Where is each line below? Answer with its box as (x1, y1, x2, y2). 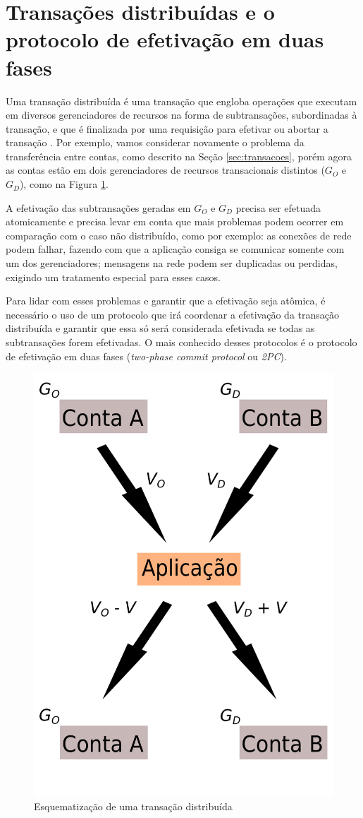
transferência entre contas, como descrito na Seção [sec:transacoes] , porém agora (6, 148, 352, 163)
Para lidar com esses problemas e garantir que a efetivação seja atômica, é (6, 293, 326, 308)
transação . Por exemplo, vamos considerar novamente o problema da (6, 135, 304, 150)
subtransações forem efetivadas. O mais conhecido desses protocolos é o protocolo (6, 335, 357, 349)
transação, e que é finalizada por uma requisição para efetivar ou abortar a (6, 121, 328, 136)
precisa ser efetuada (235, 200, 321, 215)
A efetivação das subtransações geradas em (6, 200, 191, 215)
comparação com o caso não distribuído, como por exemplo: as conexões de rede (6, 227, 352, 242)
